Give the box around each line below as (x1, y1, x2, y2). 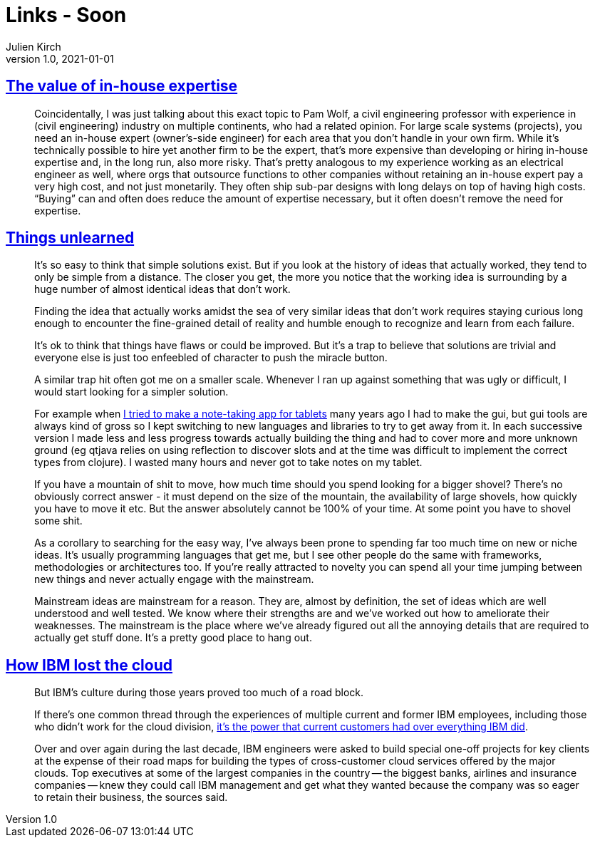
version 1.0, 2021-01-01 (6, 52, 114, 65)
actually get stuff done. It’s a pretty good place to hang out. (34, 631, 312, 644)
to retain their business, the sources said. (34, 791, 228, 804)
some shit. (34, 514, 83, 527)
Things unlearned (6, 229, 135, 247)
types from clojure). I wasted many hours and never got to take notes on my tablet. (34, 456, 423, 469)
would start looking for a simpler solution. (34, 386, 229, 398)
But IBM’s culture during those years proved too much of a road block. (34, 686, 364, 699)
